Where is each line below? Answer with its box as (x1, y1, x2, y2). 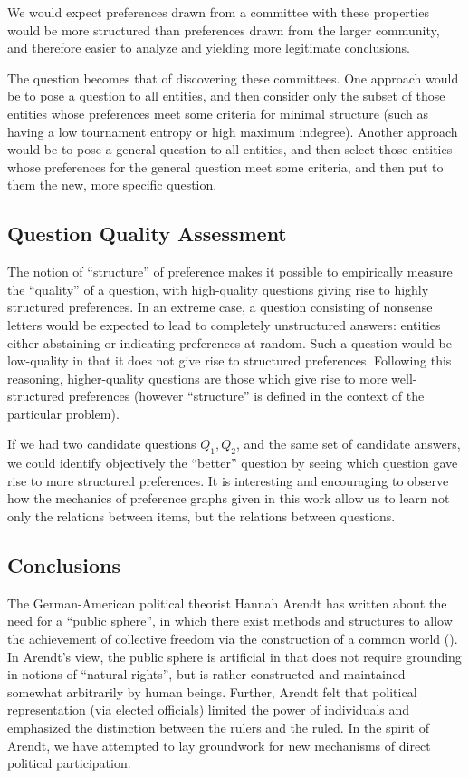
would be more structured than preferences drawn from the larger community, (7, 20, 440, 39)
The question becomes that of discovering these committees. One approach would (7, 68, 459, 87)
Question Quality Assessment (7, 219, 287, 248)
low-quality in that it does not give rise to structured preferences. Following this (7, 351, 452, 370)
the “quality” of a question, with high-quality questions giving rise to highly (7, 279, 429, 298)
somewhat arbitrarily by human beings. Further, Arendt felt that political (7, 682, 417, 701)
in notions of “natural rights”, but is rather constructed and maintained (7, 665, 406, 684)
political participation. (7, 754, 131, 773)
